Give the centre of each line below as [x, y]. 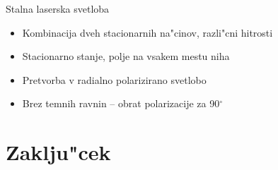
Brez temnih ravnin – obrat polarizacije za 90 [121, 103]
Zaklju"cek [58, 152]
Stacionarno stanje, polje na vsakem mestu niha [126, 56]
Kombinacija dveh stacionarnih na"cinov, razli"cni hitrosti [147, 32]
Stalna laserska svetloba [58, 8]
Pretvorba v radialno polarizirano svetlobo [114, 79]
